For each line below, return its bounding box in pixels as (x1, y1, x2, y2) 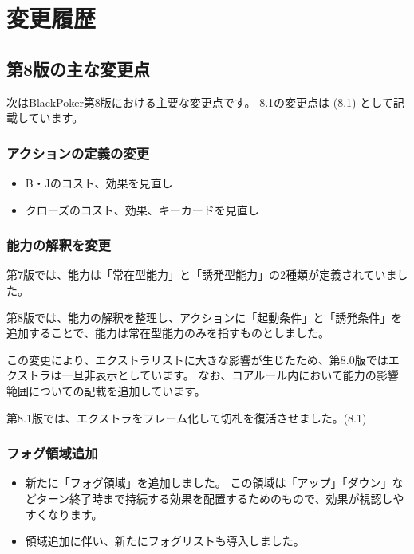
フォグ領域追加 (6, 443, 98, 463)
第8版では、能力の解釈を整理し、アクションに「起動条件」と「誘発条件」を (6, 308, 403, 325)
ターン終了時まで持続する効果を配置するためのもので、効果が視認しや (36, 489, 404, 506)
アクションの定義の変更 (6, 143, 150, 163)
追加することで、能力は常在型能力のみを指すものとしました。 (6, 324, 330, 341)
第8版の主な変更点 (6, 56, 151, 81)
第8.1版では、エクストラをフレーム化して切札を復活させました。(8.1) (6, 409, 367, 426)
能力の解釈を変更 (6, 235, 111, 255)
